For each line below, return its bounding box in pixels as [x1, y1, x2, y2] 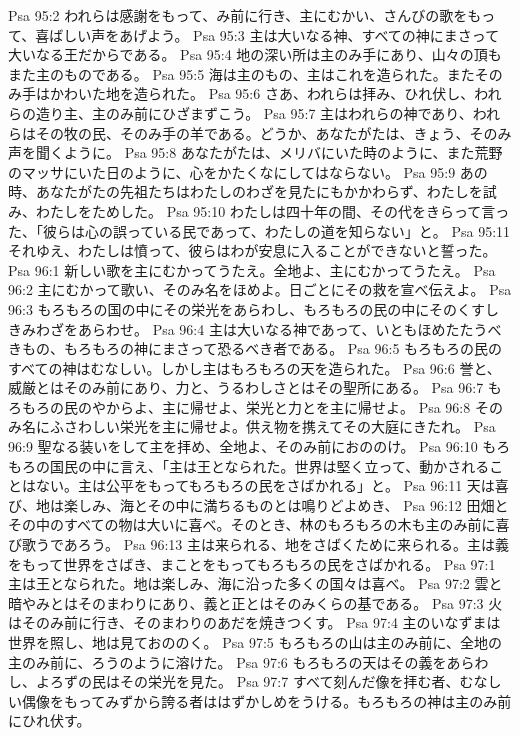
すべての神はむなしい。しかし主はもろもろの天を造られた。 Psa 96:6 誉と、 [8, 357, 501, 378]
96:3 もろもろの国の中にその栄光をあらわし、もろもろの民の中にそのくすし [8, 298, 499, 319]
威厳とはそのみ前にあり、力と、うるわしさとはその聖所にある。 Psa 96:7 [8, 377, 484, 398]
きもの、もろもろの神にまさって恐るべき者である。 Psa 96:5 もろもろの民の [8, 338, 503, 359]
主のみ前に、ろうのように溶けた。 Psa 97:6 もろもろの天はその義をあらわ [8, 651, 489, 672]
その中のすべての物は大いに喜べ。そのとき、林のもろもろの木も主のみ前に [8, 514, 496, 535]
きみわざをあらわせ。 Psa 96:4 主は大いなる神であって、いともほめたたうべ [8, 318, 502, 339]
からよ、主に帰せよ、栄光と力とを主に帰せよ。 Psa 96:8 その [105, 396, 503, 417]
